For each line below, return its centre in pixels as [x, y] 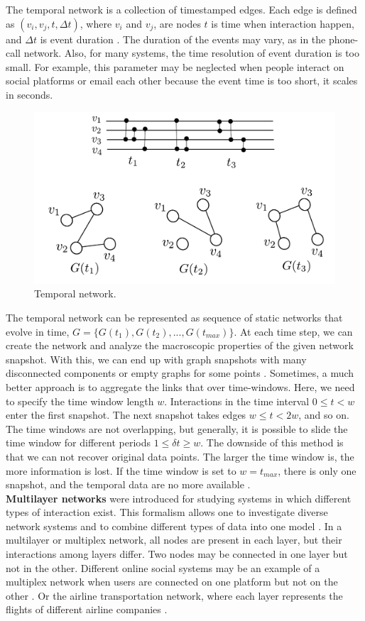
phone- [343, 39]
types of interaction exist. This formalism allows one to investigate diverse [167, 512]
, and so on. [324, 415]
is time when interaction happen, [283, 23]
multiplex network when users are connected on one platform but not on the [172, 582]
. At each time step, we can [293, 331]
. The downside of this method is [272, 443]
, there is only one [317, 470]
